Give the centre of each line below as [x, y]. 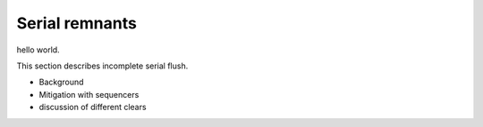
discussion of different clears [93, 107]
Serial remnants [77, 23]
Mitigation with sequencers [89, 94]
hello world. [38, 50]
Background [61, 82]
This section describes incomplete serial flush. [102, 66]
